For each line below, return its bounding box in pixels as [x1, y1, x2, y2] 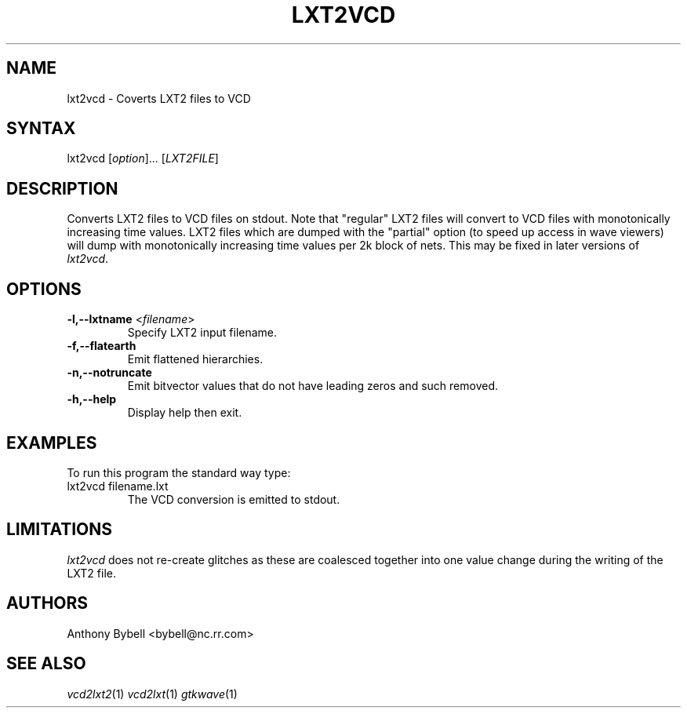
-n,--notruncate [67, 366, 152, 380]
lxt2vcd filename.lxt [67, 479, 169, 493]
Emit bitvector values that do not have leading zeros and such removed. [127, 379, 499, 393]
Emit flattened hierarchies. [127, 352, 264, 366]
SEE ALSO [6, 654, 86, 674]
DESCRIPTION [6, 178, 118, 199]
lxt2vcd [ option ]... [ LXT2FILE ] [67, 151, 219, 166]
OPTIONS [6, 279, 82, 299]
